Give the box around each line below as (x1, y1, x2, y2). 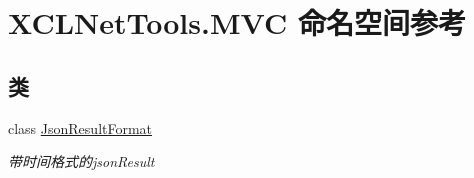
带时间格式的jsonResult (8, 151, 155, 172)
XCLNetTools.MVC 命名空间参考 (8, 2, 466, 43)
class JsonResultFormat (8, 117, 153, 138)
